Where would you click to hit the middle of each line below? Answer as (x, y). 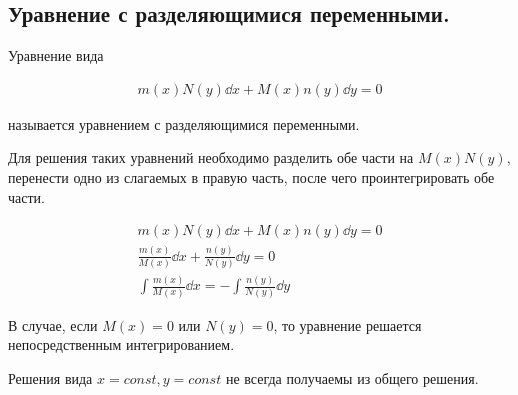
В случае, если (53, 324)
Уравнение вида (56, 55)
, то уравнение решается (347, 324)
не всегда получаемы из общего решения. (352, 377)
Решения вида (50, 377)
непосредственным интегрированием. (121, 344)
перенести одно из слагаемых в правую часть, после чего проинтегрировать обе (251, 177)
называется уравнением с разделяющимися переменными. (184, 123)
